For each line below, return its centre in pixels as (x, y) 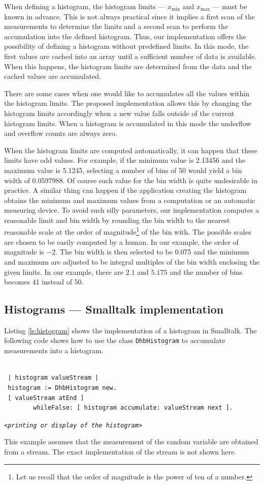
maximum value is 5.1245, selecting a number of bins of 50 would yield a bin (123, 170)
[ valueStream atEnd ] (46, 398)
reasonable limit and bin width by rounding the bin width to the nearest (117, 220)
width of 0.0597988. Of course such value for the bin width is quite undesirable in (131, 180)
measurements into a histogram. (54, 350)
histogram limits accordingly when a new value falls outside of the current (119, 113)
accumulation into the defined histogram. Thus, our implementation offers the (125, 36)
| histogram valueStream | (53, 378)
